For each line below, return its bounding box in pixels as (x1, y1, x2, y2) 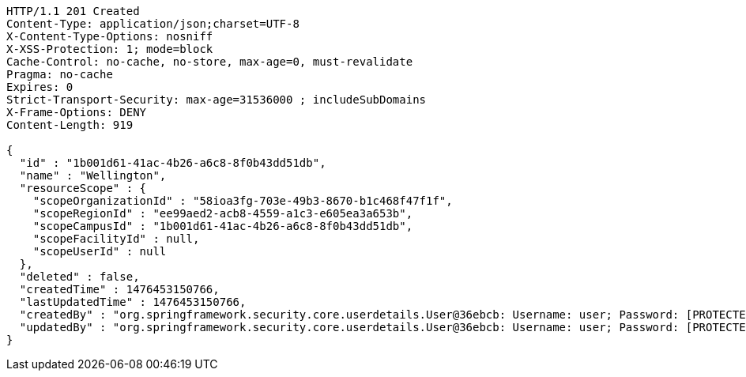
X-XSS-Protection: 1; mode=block (6, 43, 213, 55)
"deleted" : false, (19, 270, 140, 283)
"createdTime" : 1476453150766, (19, 283, 220, 296)
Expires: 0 (6, 81, 73, 93)
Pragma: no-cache (6, 68, 113, 81)
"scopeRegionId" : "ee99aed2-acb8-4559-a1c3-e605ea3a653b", (32, 207, 413, 220)
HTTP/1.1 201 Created (6, 5, 140, 17)
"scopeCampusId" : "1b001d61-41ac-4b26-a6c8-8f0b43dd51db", (32, 220, 413, 232)
